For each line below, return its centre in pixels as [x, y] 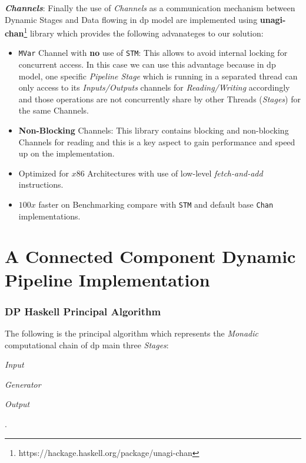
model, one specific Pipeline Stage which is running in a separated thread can [158, 76]
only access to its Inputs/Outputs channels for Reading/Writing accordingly [154, 87]
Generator [23, 384]
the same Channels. [54, 110]
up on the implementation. [66, 153]
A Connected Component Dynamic [150, 256]
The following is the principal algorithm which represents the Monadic [132, 333]
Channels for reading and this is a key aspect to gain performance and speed [157, 141]
